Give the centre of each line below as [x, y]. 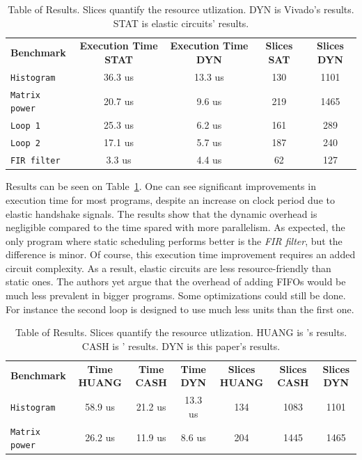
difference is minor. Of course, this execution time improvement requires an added [181, 254]
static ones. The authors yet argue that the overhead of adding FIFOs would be [176, 281]
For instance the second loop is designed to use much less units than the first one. [180, 309]
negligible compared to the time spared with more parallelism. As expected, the [175, 227]
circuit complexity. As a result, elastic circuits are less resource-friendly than [168, 268]
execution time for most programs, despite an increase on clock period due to [170, 199]
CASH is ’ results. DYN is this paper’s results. [181, 346]
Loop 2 [25, 144]
